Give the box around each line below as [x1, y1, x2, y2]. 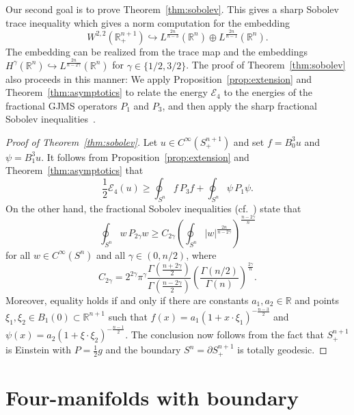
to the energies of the [223, 85, 313, 99]
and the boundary [105, 342, 181, 357]
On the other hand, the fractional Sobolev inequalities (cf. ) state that [5, 201, 301, 215]
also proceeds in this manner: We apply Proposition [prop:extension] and [5, 71, 312, 86]
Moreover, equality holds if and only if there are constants [5, 292, 249, 307]
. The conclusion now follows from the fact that [125, 327, 324, 342]
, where [186, 247, 217, 262]
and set [233, 134, 264, 149]
